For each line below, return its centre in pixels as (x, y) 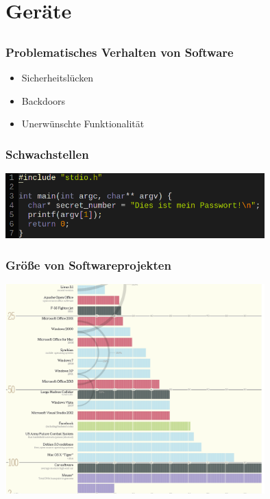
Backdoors (44, 100)
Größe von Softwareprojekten (88, 265)
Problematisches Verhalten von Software (120, 52)
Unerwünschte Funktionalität (83, 124)
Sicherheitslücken (58, 78)
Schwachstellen (47, 154)
